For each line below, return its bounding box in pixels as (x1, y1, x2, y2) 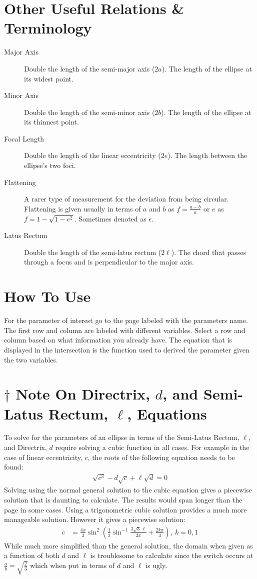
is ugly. (145, 560, 167, 570)
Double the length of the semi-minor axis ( (24, 106, 155, 117)
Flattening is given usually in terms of (24, 203, 141, 213)
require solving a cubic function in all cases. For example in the (55, 442, 249, 452)
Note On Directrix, (15, 383, 150, 404)
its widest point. (24, 73, 73, 83)
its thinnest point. (24, 116, 79, 127)
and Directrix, (4, 442, 47, 452)
